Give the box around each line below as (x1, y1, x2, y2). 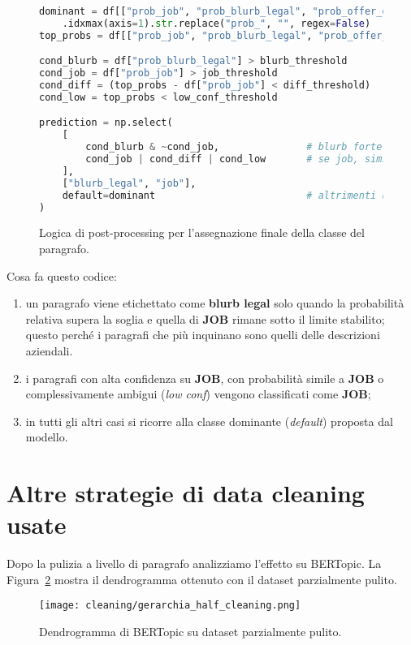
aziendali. (25, 342, 73, 359)
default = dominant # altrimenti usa (62, 189, 400, 201)
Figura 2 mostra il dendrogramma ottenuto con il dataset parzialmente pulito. (6, 570, 397, 587)
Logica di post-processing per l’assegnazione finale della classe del (39, 224, 365, 241)
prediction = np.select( (39, 117, 173, 129)
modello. (25, 428, 68, 445)
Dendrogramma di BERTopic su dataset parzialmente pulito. (39, 623, 342, 640)
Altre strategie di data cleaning (6, 476, 365, 510)
